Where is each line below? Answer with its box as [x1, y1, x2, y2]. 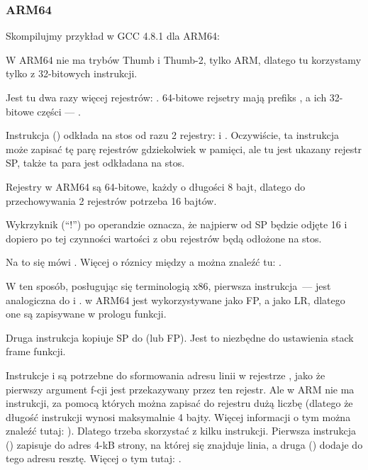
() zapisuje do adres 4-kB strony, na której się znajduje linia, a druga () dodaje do [6, 437, 363, 452]
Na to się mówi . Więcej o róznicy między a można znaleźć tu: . [6, 254, 281, 269]
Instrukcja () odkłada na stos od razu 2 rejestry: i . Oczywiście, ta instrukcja [6, 128, 340, 142]
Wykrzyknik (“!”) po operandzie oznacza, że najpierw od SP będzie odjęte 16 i [6, 217, 347, 232]
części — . [37, 103, 81, 118]
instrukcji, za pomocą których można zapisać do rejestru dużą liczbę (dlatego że [6, 396, 353, 410]
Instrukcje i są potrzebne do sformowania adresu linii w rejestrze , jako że [6, 367, 325, 382]
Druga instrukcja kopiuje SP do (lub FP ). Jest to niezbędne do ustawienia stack [6, 330, 354, 345]
